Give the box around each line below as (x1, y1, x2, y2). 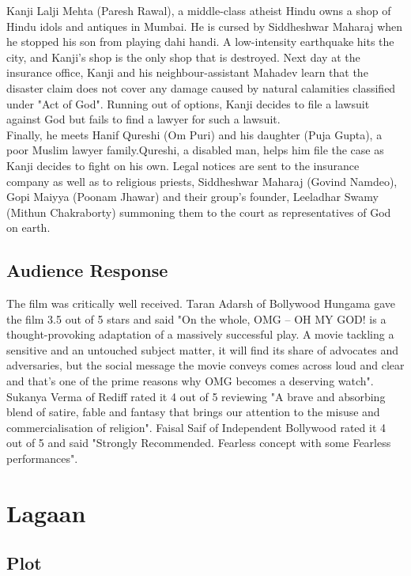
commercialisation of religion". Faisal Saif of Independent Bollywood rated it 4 (6, 419, 386, 435)
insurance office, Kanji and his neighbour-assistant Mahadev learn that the (6, 64, 368, 81)
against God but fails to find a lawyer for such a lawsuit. (6, 111, 281, 127)
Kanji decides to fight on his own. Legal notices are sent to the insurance (6, 157, 360, 173)
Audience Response (6, 258, 168, 282)
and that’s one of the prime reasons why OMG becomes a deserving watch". (6, 373, 374, 389)
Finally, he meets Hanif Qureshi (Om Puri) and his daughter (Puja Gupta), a (6, 126, 383, 142)
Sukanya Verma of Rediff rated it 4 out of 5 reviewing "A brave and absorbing (6, 388, 386, 404)
